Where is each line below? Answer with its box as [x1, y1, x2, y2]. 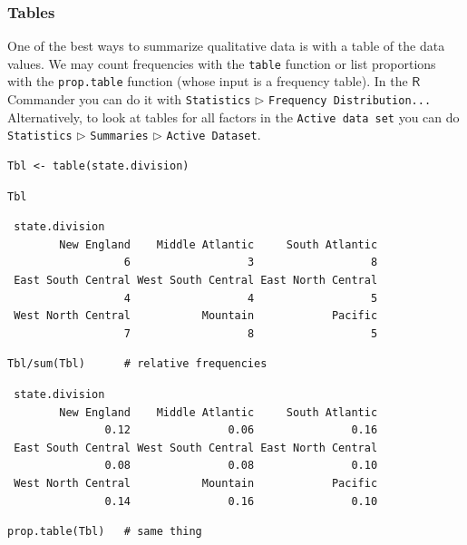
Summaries [90, 130, 149, 143]
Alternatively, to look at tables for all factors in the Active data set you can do [7, 107, 460, 126]
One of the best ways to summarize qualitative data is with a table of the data [7, 36, 445, 55]
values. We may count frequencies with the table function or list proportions [7, 54, 436, 73]
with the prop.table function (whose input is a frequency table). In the [7, 72, 408, 91]
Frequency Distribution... [268, 94, 432, 108]
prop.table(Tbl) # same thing [7, 525, 202, 539]
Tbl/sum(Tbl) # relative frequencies [7, 357, 268, 371]
